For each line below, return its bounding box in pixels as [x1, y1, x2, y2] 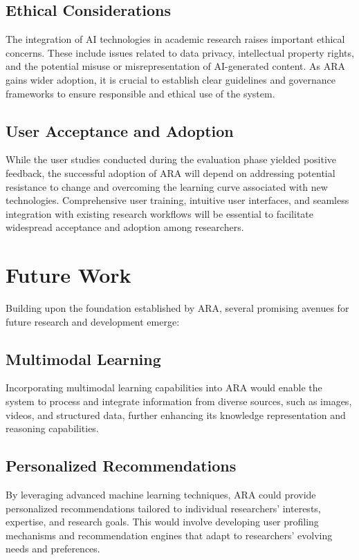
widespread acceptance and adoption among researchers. [6, 220, 244, 234]
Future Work [6, 261, 131, 289]
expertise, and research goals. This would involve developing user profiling [6, 514, 319, 529]
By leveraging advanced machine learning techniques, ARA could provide [6, 487, 316, 502]
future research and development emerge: [6, 314, 180, 328]
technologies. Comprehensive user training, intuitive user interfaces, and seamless [6, 193, 349, 207]
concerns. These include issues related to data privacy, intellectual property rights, [6, 45, 354, 59]
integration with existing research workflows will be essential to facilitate [6, 206, 314, 221]
